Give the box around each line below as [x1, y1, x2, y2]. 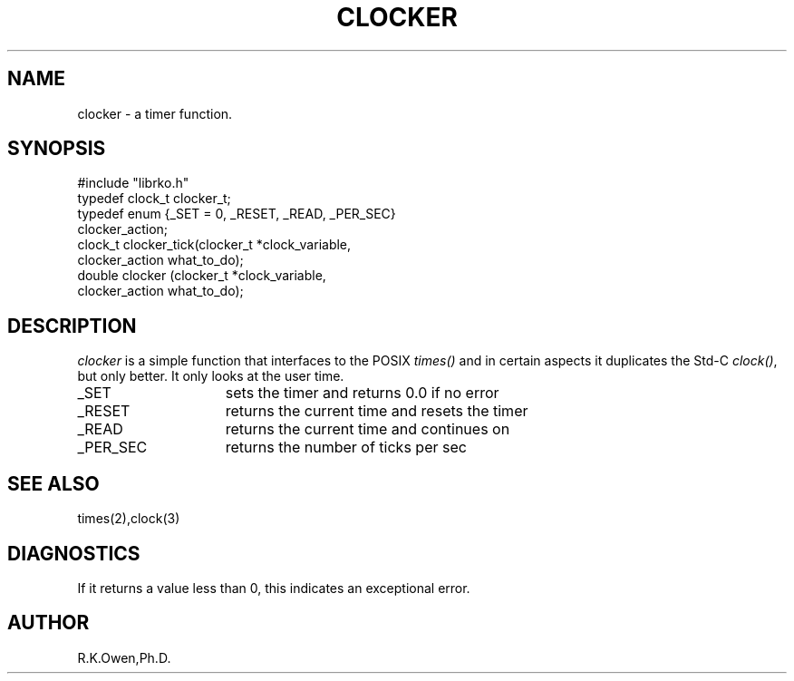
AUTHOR [7, 611, 90, 635]
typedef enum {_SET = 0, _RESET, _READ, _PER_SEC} [77, 206, 396, 222]
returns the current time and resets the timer [225, 402, 528, 421]
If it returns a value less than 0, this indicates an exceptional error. [77, 579, 470, 596]
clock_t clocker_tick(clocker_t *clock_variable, [77, 237, 352, 253]
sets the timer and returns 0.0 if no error [225, 384, 499, 403]
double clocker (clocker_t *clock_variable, [77, 268, 326, 284]
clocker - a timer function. [77, 105, 233, 122]
